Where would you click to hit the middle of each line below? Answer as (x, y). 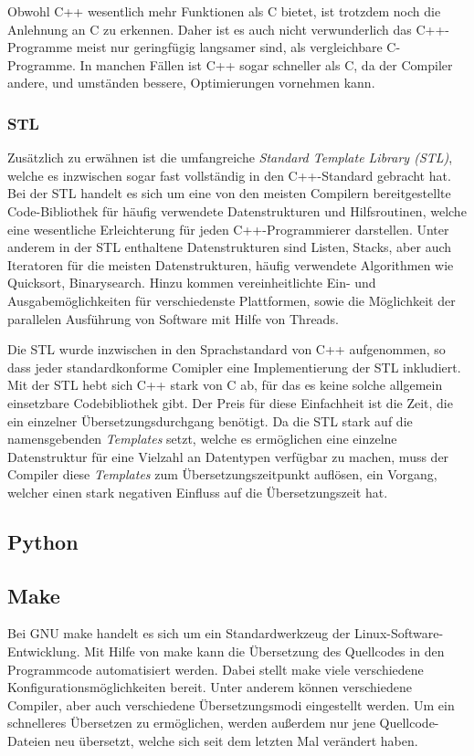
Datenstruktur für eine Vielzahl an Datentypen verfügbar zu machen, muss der (228, 456)
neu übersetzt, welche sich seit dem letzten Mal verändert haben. (236, 741)
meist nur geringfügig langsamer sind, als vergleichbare (229, 47)
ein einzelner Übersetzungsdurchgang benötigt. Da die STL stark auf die (210, 420)
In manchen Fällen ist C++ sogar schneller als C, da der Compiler (266, 64)
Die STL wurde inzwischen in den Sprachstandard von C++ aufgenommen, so (226, 349)
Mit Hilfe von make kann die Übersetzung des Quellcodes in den (264, 651)
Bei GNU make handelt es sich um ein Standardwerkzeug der (179, 633)
